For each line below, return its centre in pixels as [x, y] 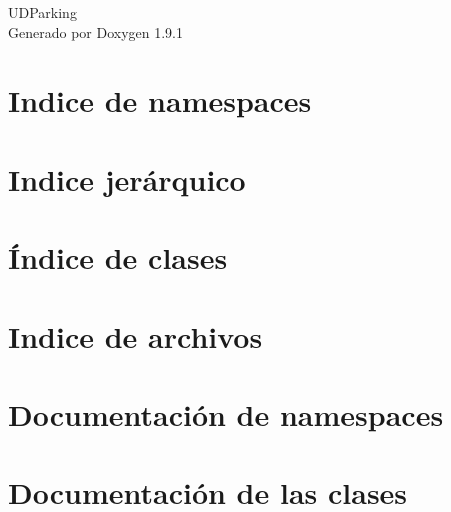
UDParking [42, 12]
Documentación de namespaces [226, 413]
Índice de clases [118, 257]
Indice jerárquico [127, 178]
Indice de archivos [135, 335]
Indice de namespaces [160, 100]
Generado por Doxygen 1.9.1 [95, 31]
